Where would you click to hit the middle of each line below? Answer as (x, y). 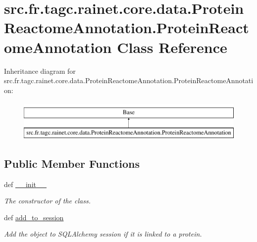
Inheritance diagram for (40, 71)
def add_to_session (34, 217)
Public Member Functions (72, 163)
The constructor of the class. (47, 201)
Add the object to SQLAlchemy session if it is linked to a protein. (103, 234)
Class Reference (172, 47)
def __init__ (25, 184)
